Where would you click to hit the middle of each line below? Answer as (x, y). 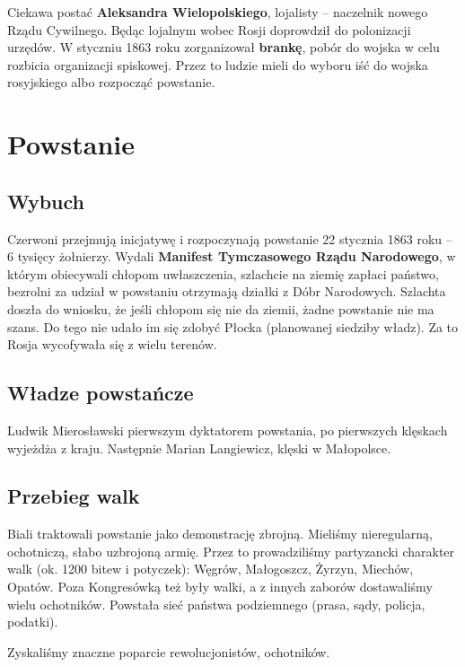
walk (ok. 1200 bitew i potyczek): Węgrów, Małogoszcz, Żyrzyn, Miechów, (211, 569)
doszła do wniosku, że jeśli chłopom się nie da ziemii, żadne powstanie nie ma (221, 308)
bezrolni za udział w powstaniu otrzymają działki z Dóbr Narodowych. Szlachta (227, 291)
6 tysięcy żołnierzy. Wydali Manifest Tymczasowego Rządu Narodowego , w (232, 256)
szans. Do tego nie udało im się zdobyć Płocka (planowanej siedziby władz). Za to (233, 326)
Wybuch (46, 201)
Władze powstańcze (101, 393)
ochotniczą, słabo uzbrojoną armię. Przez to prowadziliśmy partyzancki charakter (231, 551)
